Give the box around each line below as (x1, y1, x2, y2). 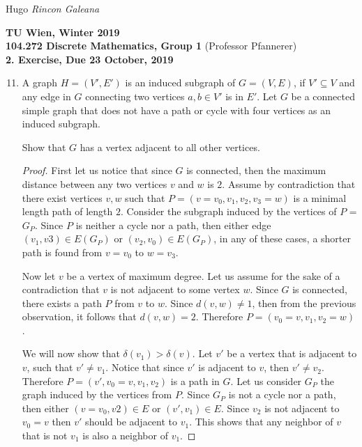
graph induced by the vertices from (22, 387, 172, 402)
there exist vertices (22, 190, 103, 205)
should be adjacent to (85, 414, 178, 429)
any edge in (22, 88, 71, 103)
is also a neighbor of (82, 428, 168, 443)
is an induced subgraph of (125, 75, 236, 90)
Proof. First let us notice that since (22, 163, 172, 178)
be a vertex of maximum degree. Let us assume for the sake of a (66, 268, 340, 283)
